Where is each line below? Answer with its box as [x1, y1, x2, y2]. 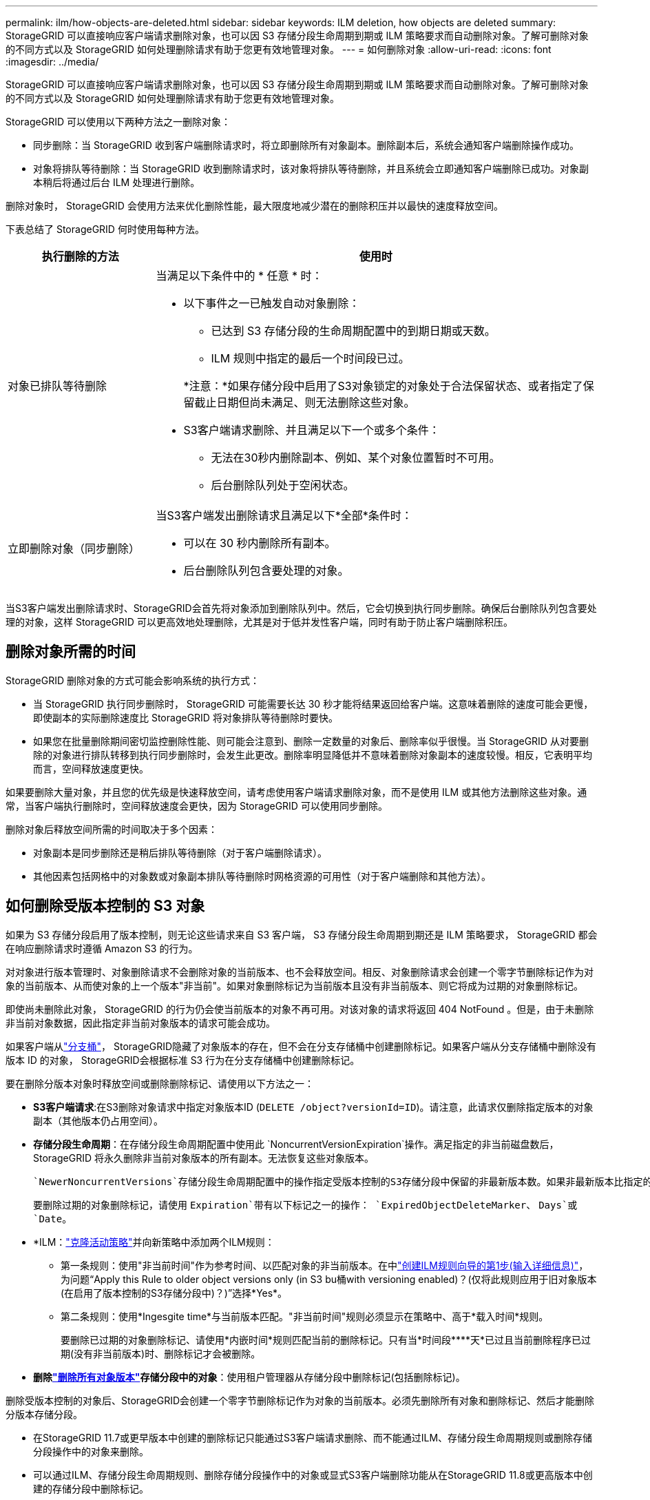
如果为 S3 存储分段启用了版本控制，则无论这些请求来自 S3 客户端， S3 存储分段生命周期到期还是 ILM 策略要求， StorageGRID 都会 [6, 928, 598, 941]
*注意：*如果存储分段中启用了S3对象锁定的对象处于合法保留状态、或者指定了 [183, 379, 583, 393]
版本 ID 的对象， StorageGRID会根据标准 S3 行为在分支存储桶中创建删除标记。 [6, 1054, 360, 1066]
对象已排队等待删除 [8, 379, 107, 393]
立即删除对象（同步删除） [8, 542, 140, 555]
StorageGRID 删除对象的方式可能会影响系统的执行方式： [6, 674, 260, 686]
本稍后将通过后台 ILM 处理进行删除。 [33, 176, 200, 188]
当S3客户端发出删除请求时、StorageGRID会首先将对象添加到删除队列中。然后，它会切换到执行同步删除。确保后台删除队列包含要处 [6, 602, 597, 614]
